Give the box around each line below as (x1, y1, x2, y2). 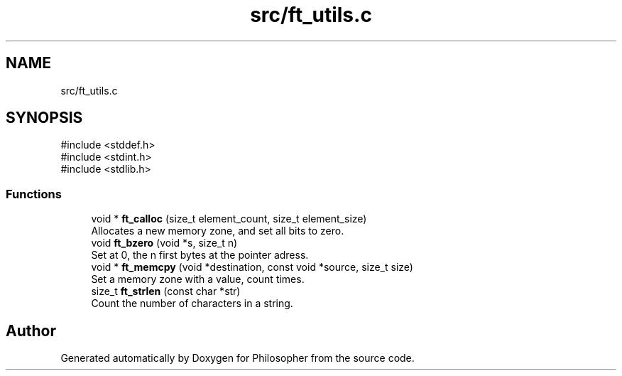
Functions (6, 186, 62, 201)
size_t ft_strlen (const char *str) (91, 285, 241, 298)
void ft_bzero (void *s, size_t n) (91, 237, 238, 249)
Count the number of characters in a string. (91, 297, 293, 310)
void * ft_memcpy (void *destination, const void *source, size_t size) (91, 261, 413, 274)
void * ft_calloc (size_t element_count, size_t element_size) (91, 213, 367, 225)
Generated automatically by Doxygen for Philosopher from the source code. (60, 352, 415, 365)
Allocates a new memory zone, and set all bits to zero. (91, 225, 344, 237)
